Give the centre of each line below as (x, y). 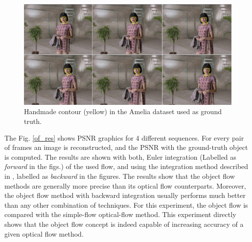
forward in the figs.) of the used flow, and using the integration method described (126, 166)
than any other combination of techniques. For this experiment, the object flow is (126, 205)
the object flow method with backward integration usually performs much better (125, 195)
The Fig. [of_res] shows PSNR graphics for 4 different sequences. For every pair (124, 137)
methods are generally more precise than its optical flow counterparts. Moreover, (125, 185)
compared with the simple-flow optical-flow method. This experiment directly (120, 214)
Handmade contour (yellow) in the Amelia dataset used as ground (123, 111)
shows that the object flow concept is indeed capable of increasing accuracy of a (124, 224)
